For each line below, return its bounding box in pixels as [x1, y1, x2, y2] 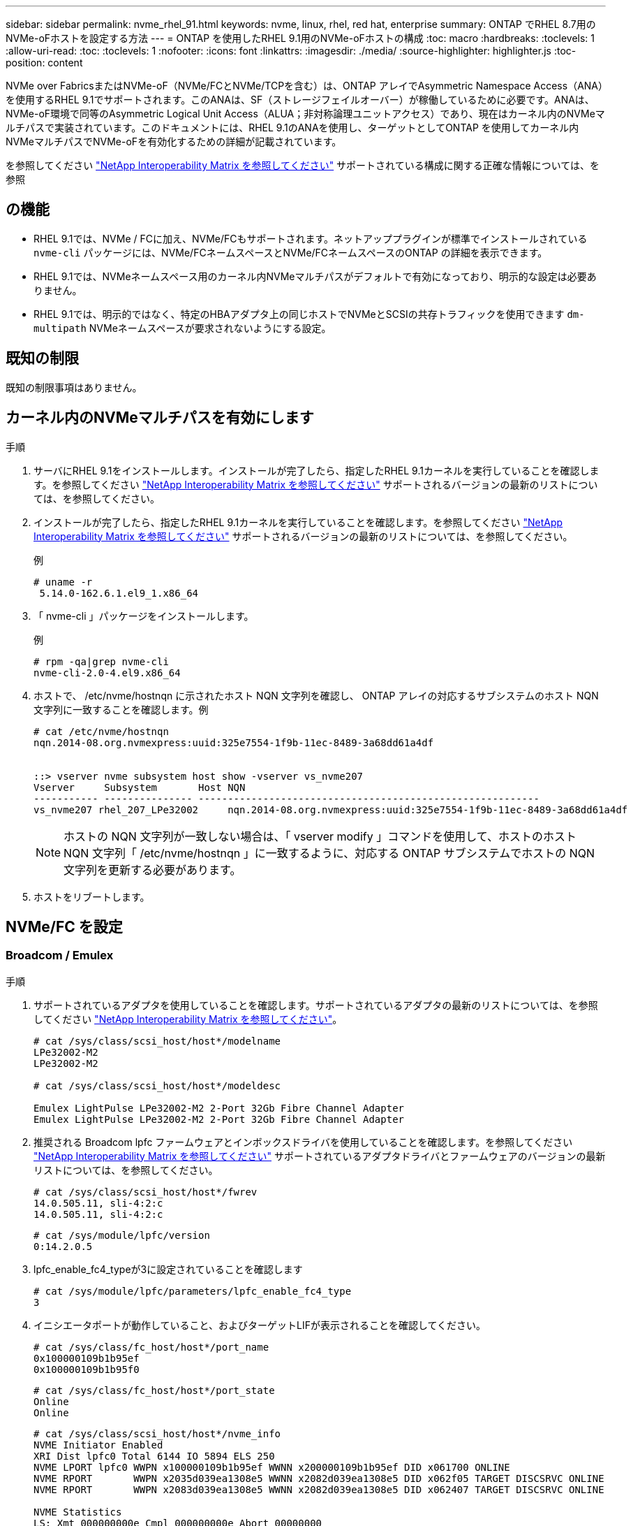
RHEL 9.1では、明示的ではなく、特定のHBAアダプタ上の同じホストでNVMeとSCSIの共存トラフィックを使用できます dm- [33, 307, 585, 320]
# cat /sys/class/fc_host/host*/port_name [33, 1341, 269, 1353]
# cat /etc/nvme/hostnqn [33, 725, 169, 737]
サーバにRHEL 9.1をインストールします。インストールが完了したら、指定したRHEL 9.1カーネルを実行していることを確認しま [33, 464, 600, 477]
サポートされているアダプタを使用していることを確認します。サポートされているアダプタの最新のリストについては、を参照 [33, 998, 598, 1011]
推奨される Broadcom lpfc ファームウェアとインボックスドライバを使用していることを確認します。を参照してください [33, 1135, 573, 1148]
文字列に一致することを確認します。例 [33, 703, 209, 715]
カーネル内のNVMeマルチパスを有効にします [6, 409, 314, 427]
